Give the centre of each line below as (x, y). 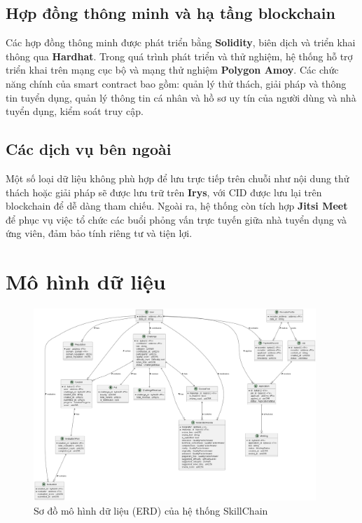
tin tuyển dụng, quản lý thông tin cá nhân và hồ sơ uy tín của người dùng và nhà (181, 97)
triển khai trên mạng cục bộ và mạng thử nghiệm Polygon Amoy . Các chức (172, 70)
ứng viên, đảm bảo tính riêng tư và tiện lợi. (99, 233)
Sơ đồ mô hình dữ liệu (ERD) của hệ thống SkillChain (151, 510)
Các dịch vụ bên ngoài (89, 149)
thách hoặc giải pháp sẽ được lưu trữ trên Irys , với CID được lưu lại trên (164, 192)
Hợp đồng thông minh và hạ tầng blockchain (170, 13)
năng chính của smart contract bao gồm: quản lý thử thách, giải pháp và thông (176, 83)
